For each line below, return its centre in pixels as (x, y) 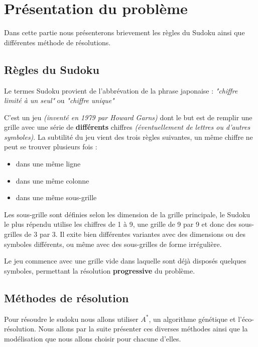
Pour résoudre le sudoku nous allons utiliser (71, 319)
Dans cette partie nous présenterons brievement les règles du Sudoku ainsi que (124, 32)
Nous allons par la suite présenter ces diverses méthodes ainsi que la (143, 329)
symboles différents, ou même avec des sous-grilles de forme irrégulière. (113, 244)
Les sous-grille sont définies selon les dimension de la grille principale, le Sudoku (127, 214)
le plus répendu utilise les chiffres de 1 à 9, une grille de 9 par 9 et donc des (120, 224)
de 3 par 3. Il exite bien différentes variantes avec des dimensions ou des (135, 234)
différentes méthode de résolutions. (57, 42)
